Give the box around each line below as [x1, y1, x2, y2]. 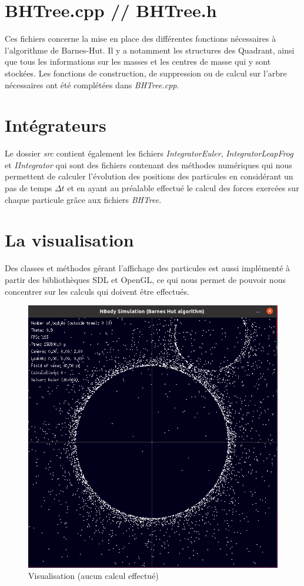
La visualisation [5, 228, 134, 252]
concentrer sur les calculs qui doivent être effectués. [5, 285, 189, 297]
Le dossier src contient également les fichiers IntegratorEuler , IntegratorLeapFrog [5, 147, 293, 159]
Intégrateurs [5, 113, 106, 137]
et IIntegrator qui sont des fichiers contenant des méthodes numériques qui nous [5, 158, 292, 171]
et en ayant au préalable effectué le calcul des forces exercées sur [67, 182, 299, 194]
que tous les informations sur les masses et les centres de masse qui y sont [5, 55, 271, 68]
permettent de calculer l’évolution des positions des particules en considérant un [5, 170, 293, 182]
